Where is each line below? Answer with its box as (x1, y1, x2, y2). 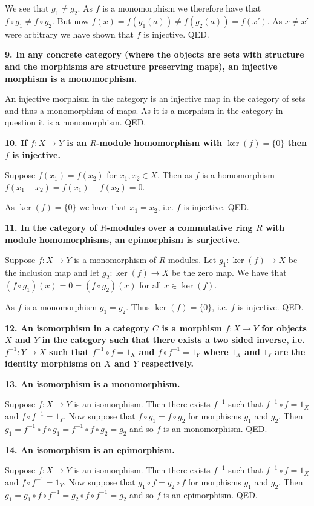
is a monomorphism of (74, 253, 157, 266)
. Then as (157, 168, 192, 181)
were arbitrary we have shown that (5, 27, 134, 40)
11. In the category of (5, 221, 97, 233)
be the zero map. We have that (171, 265, 287, 278)
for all (139, 278, 162, 291)
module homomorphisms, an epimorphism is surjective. (5, 233, 240, 245)
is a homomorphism (201, 168, 275, 181)
